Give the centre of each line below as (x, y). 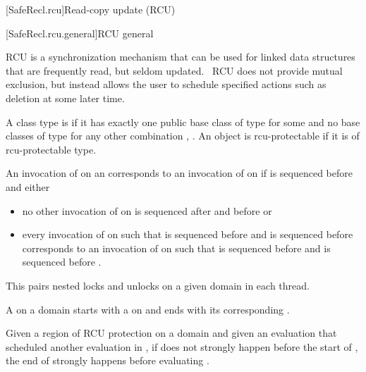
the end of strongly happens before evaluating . (108, 360)
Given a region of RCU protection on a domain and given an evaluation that (171, 333)
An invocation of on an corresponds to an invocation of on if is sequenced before (179, 173)
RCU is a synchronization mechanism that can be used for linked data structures (181, 57)
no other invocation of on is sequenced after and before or (147, 210)
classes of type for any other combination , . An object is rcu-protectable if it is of (183, 136)
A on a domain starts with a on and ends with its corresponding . (148, 309)
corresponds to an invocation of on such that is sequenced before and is (176, 248)
